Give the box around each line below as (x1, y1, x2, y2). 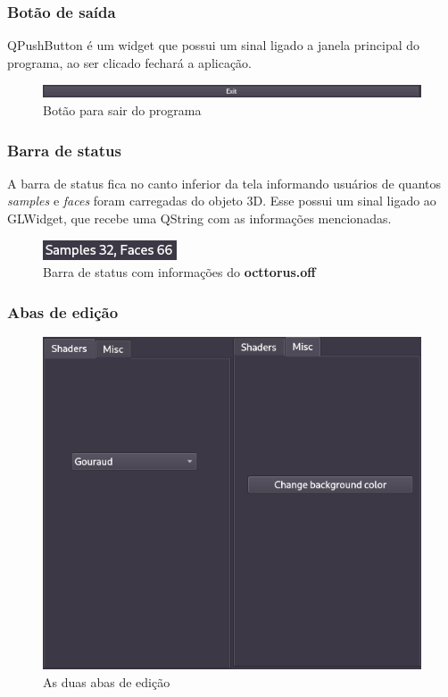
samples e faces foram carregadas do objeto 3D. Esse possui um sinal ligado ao (7, 191, 436, 210)
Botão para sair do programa (43, 101, 202, 119)
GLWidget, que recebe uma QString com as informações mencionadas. (7, 209, 392, 227)
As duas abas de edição (43, 672, 170, 691)
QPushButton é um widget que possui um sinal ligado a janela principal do (7, 36, 419, 55)
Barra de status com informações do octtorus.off (43, 263, 316, 281)
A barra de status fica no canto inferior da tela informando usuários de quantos (7, 173, 441, 192)
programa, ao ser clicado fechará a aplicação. (7, 53, 252, 71)
